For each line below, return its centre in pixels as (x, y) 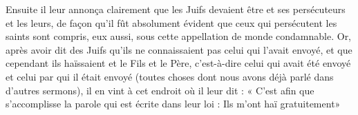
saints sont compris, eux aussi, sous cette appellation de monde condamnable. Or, (179, 36)
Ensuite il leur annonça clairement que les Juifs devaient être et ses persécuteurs (176, 9)
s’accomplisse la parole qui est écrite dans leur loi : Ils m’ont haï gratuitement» (173, 104)
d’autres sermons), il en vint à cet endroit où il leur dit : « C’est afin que (160, 90)
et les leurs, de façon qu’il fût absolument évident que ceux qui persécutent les (171, 22)
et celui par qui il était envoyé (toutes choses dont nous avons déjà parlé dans (170, 76)
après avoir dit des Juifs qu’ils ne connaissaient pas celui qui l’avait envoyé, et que (179, 49)
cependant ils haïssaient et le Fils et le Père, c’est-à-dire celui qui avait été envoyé (178, 63)
